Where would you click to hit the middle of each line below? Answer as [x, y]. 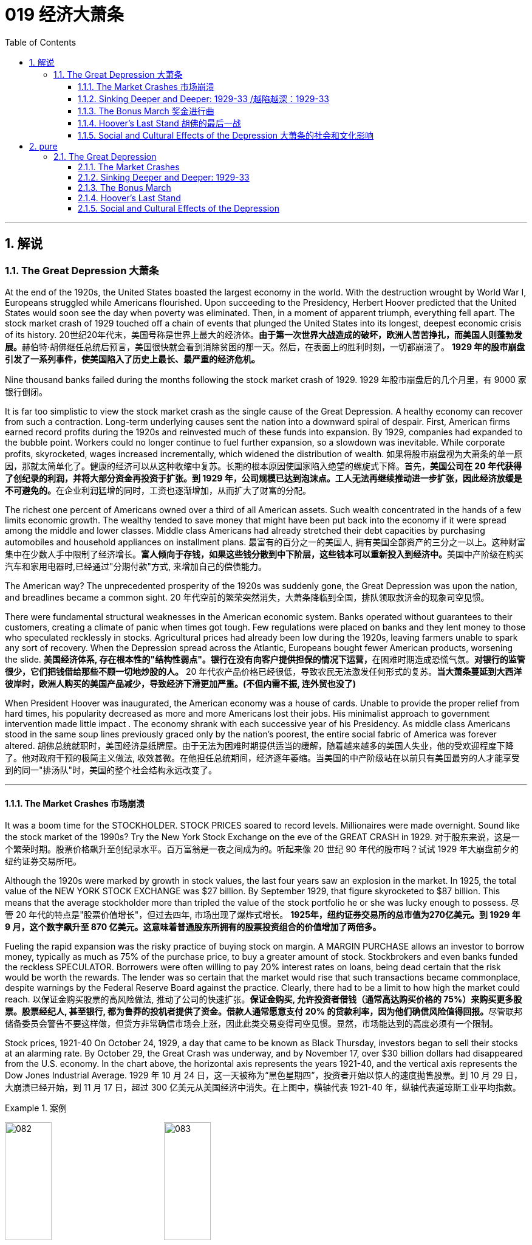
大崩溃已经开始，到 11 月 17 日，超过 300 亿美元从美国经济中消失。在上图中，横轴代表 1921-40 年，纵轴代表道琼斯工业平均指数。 [263, 1088]
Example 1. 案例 [36, 1108]
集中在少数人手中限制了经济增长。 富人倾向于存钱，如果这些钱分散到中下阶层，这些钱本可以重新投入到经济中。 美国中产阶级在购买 [264, 554]
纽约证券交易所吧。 [43, 861]
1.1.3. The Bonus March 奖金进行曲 [146, 111]
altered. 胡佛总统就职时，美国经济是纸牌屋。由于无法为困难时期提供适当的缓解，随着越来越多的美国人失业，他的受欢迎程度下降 [259, 745]
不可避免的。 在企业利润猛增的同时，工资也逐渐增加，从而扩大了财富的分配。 [158, 490]
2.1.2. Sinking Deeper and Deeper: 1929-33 [164, 177]
